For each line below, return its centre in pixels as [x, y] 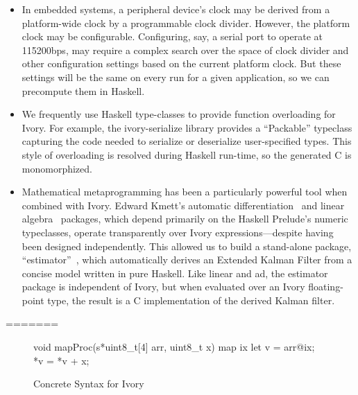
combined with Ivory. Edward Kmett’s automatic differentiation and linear [183, 205]
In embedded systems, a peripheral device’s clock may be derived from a [176, 9]
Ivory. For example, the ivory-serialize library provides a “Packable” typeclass [187, 127]
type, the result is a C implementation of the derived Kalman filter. [191, 300]
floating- [326, 287]
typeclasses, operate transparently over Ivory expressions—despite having [178, 232]
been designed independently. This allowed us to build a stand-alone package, [187, 246]
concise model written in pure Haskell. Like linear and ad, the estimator [175, 273]
